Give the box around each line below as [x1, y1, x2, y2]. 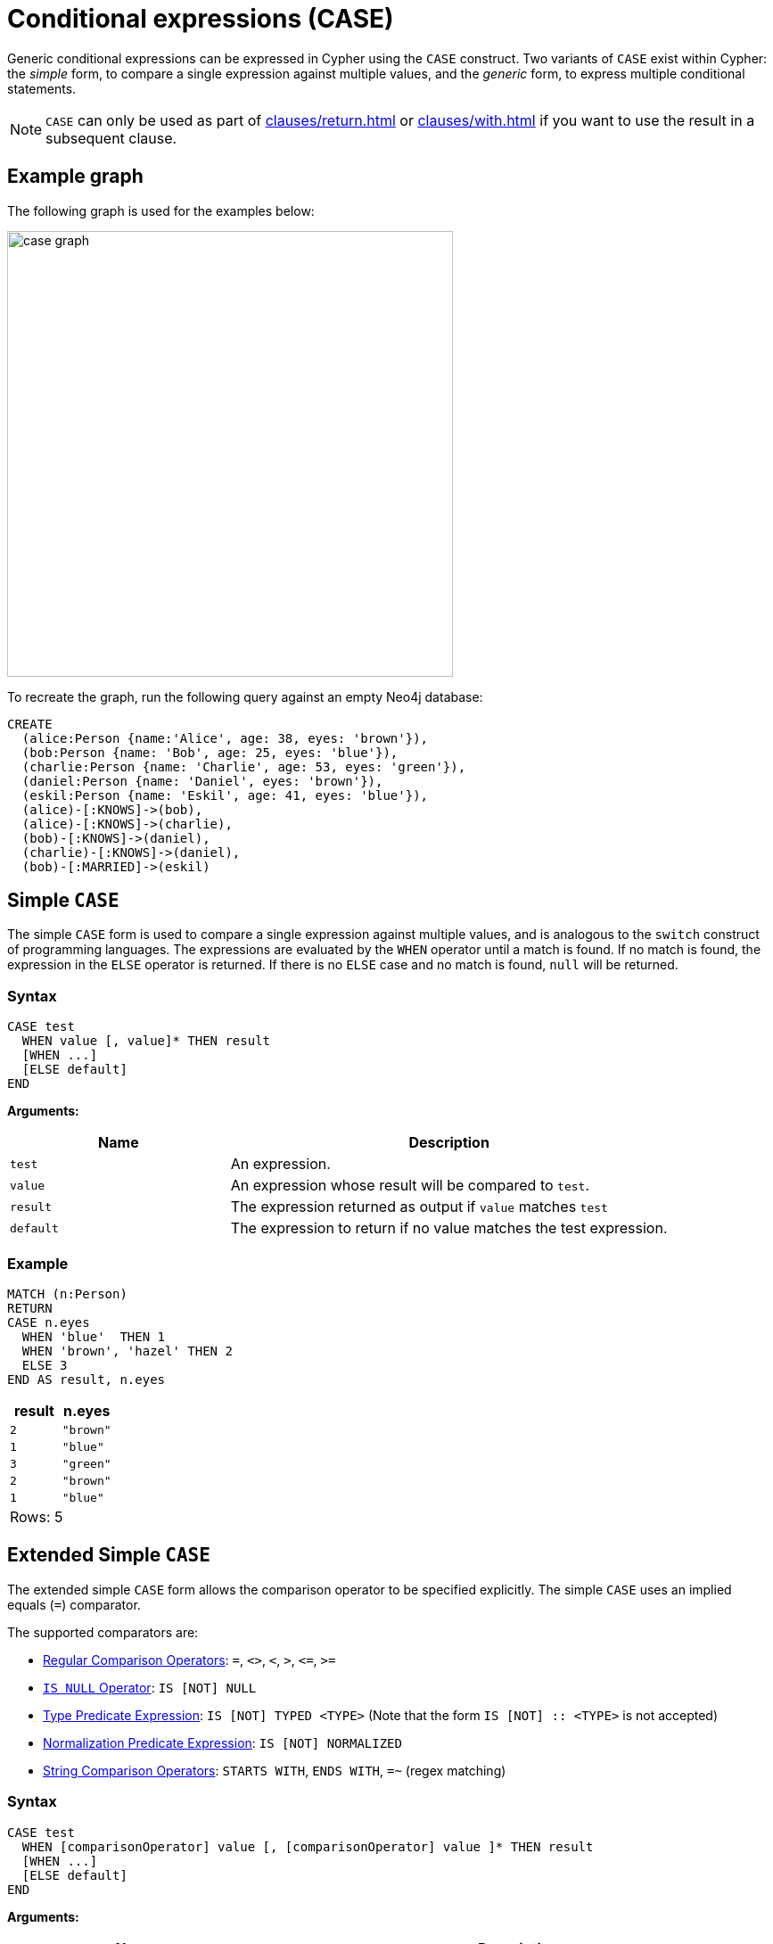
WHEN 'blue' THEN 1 [21, 1329, 166, 1344]
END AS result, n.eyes [7, 1372, 166, 1387]
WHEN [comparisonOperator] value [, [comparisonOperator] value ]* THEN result [21, 1839, 594, 1854]
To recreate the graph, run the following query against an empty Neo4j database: [7, 688, 483, 704]
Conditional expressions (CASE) [7, 4, 394, 34]
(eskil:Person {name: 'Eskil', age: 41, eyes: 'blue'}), [21, 787, 429, 803]
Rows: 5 [10, 1507, 63, 1526]
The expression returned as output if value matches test [230, 1198, 608, 1216]
